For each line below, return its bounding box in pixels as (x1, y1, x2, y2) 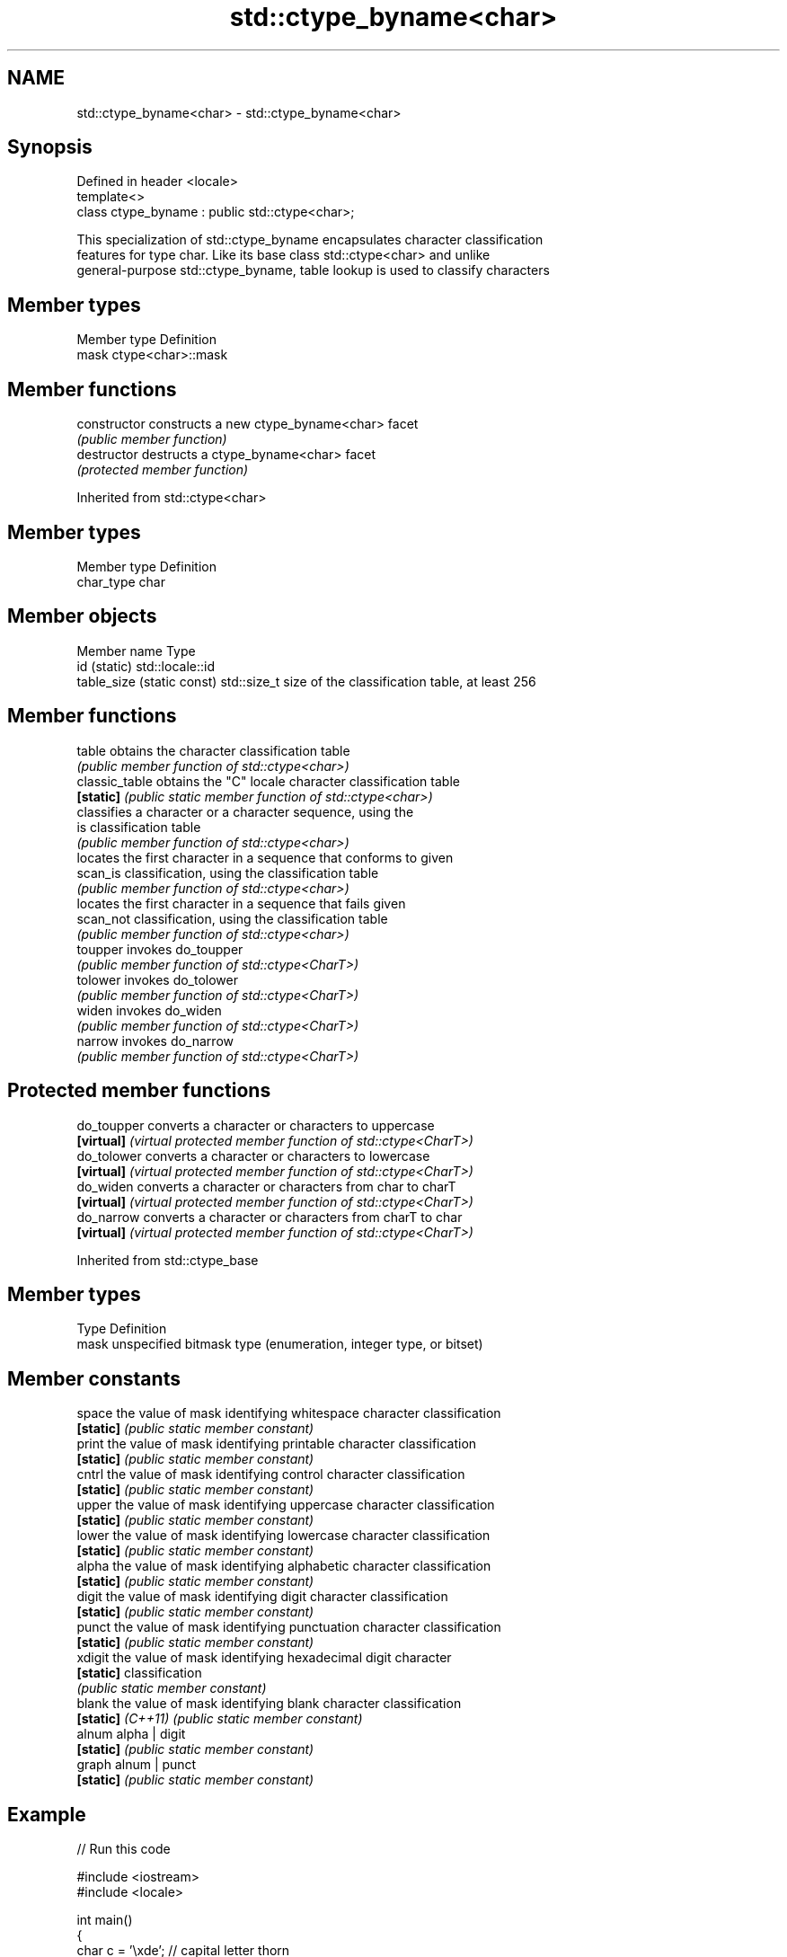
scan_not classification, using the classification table (76, 910, 388, 926)
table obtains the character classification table (76, 742, 350, 758)
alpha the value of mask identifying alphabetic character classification (76, 1558, 491, 1574)
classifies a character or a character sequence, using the (76, 803, 414, 819)
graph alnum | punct (76, 1757, 197, 1773)
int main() (76, 1912, 133, 1928)
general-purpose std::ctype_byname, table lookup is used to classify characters (76, 262, 550, 279)
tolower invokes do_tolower (76, 971, 238, 987)
